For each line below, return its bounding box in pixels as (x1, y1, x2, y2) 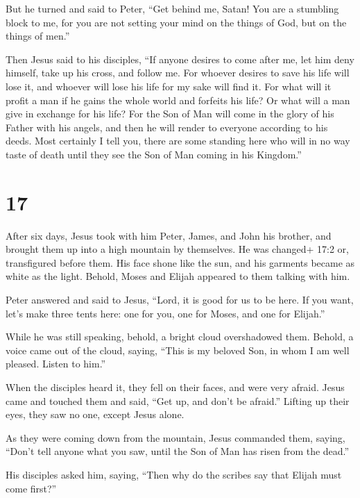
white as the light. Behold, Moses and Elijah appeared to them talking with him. (6, 269, 350, 283)
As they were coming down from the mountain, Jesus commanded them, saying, (6, 430, 345, 445)
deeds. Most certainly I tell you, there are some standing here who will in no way (6, 133, 350, 148)
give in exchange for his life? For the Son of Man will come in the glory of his (6, 106, 334, 121)
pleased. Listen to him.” (6, 356, 106, 371)
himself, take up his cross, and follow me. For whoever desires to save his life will (6, 65, 350, 80)
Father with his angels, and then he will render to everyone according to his (6, 119, 328, 134)
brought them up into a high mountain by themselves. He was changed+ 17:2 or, (6, 242, 349, 256)
